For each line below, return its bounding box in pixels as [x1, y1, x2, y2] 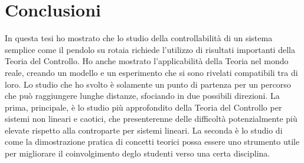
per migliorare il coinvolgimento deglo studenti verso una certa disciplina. [5, 147, 270, 159]
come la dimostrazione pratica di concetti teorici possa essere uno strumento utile [5, 135, 300, 148]
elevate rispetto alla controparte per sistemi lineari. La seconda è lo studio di [5, 124, 283, 136]
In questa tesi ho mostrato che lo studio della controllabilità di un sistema [5, 32, 273, 44]
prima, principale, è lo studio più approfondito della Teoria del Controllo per [5, 101, 282, 113]
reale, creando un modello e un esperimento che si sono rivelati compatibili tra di [5, 66, 298, 78]
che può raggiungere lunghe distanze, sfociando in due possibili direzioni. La [5, 89, 280, 102]
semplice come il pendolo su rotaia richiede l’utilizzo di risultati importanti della [5, 43, 295, 55]
